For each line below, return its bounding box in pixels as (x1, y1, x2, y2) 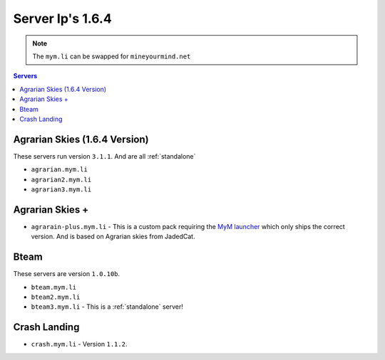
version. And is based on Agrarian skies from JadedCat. (31, 232, 195, 241)
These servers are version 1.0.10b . (13, 270, 120, 278)
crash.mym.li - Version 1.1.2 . (31, 340, 128, 349)
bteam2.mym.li (31, 292, 81, 301)
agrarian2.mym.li (31, 175, 92, 184)
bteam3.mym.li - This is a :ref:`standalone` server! (31, 302, 183, 311)
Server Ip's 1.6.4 (13, 11, 112, 26)
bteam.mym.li (31, 283, 77, 291)
